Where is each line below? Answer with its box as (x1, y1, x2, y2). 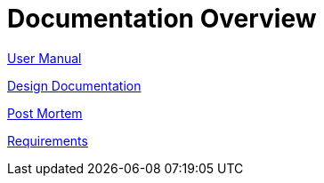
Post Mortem (7, 105, 83, 121)
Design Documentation (7, 77, 142, 93)
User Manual (7, 50, 82, 66)
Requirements (7, 132, 88, 148)
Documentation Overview (7, 4, 317, 34)
